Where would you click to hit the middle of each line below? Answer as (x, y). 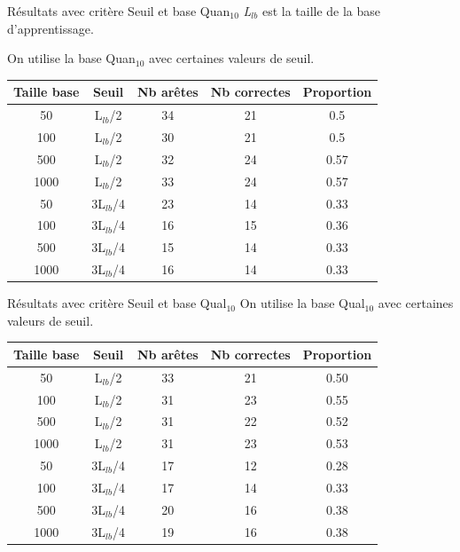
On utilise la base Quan (71, 58)
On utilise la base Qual (302, 303)
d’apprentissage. (51, 28)
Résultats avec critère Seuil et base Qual (117, 303)
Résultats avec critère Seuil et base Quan (119, 11)
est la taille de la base (321, 11)
